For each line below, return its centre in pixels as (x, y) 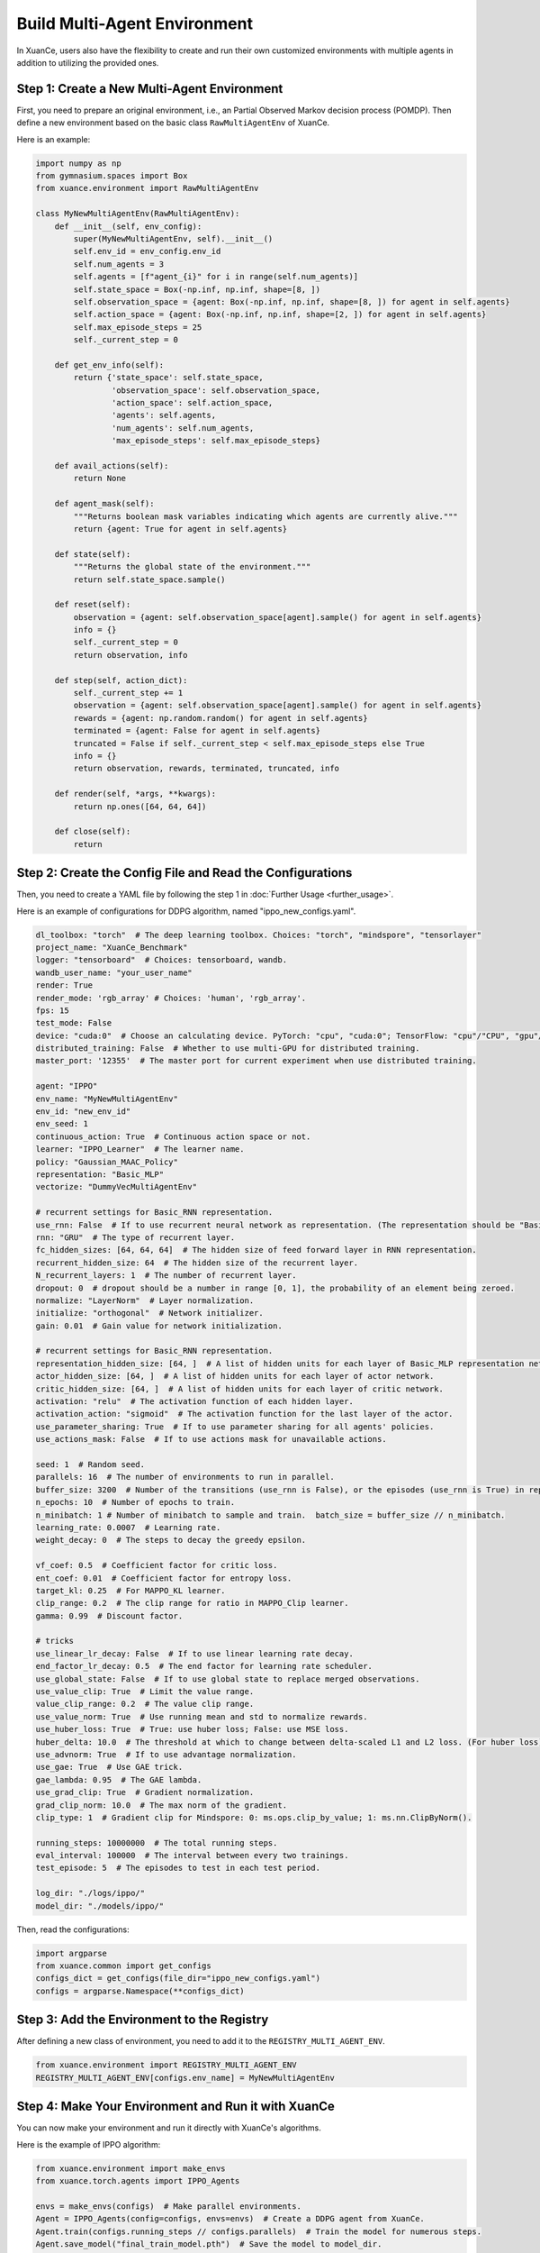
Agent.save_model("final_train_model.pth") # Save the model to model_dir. (209, 2244)
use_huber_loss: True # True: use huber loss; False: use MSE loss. (192, 1729)
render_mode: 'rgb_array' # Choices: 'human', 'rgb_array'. (171, 998)
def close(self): (93, 832)
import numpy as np (78, 163)
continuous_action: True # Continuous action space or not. (173, 1136)
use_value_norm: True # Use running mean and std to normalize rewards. (202, 1716)
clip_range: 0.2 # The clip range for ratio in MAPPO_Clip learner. (192, 1603)
